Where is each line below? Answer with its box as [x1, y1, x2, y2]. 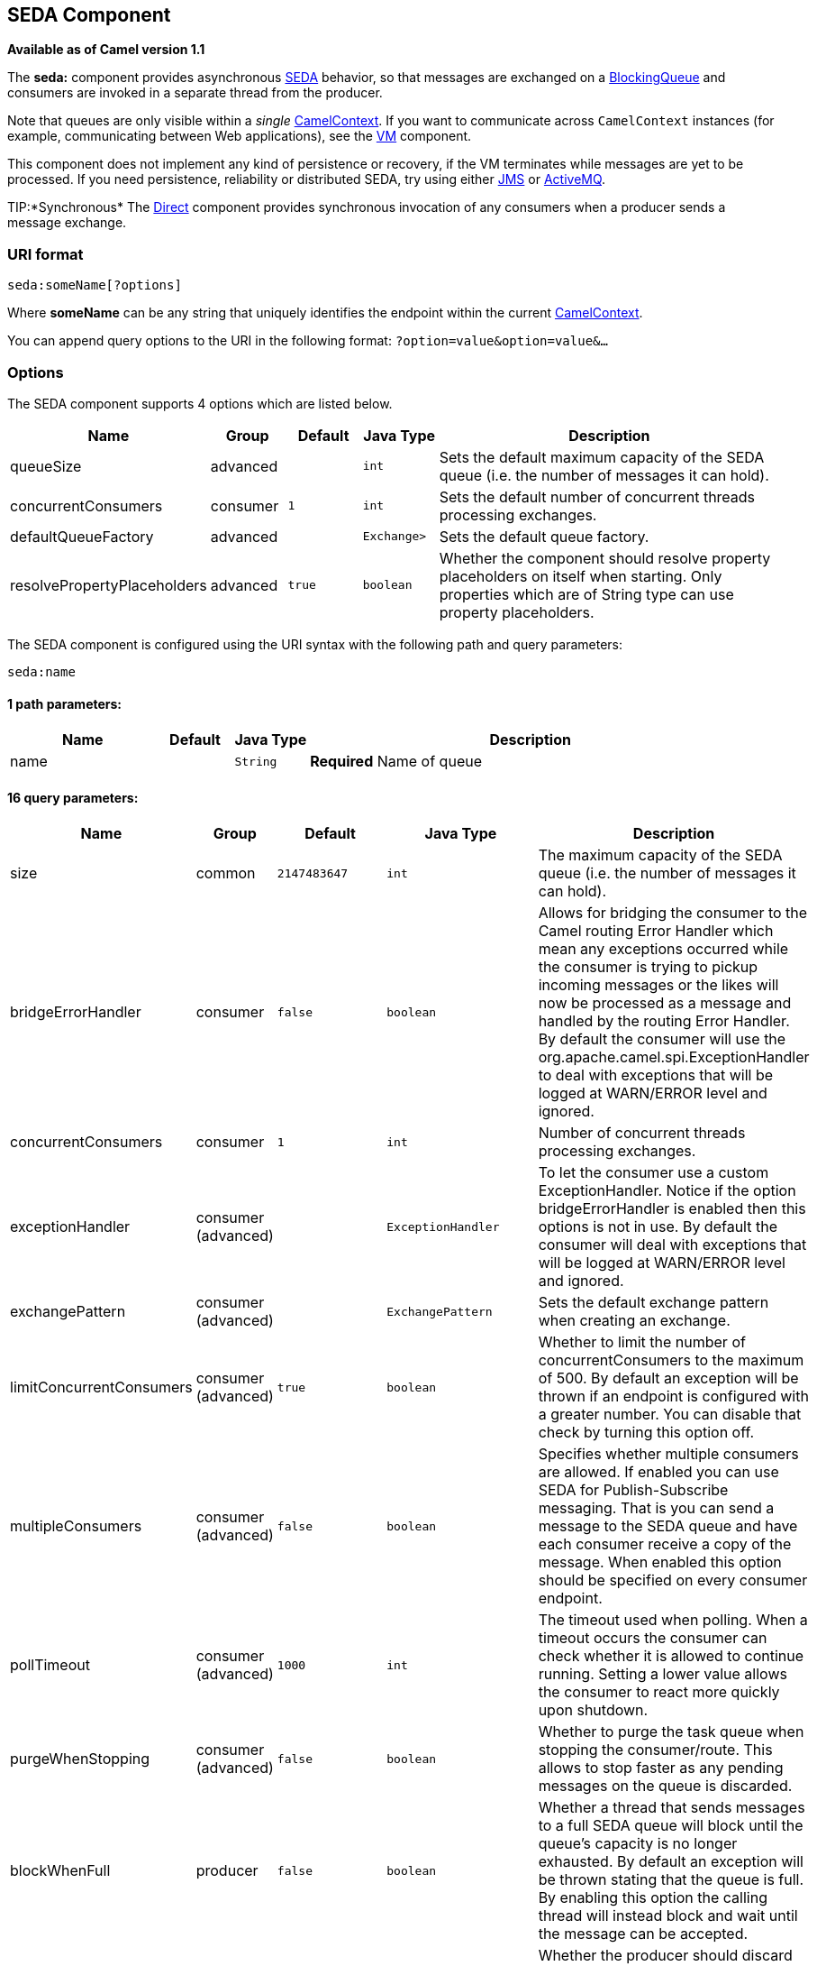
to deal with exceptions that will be [538, 1066, 774, 1085]
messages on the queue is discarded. [538, 1777, 793, 1796]
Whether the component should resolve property [439, 548, 771, 567]
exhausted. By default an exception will [538, 1852, 803, 1871]
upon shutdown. [538, 1701, 649, 1720]
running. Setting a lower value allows [538, 1665, 787, 1684]
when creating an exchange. [538, 1311, 731, 1330]
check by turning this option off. [538, 1423, 755, 1442]
